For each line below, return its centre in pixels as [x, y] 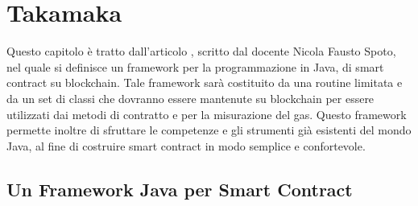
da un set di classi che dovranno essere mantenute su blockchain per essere [190, 98]
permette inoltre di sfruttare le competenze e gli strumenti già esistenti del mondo [209, 130]
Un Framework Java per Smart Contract [180, 189]
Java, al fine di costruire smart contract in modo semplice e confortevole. [186, 145]
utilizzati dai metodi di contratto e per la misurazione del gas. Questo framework [207, 114]
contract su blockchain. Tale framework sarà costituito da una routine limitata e [205, 82]
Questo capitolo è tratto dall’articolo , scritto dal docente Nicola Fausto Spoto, [201, 51]
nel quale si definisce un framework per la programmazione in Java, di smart [195, 66]
